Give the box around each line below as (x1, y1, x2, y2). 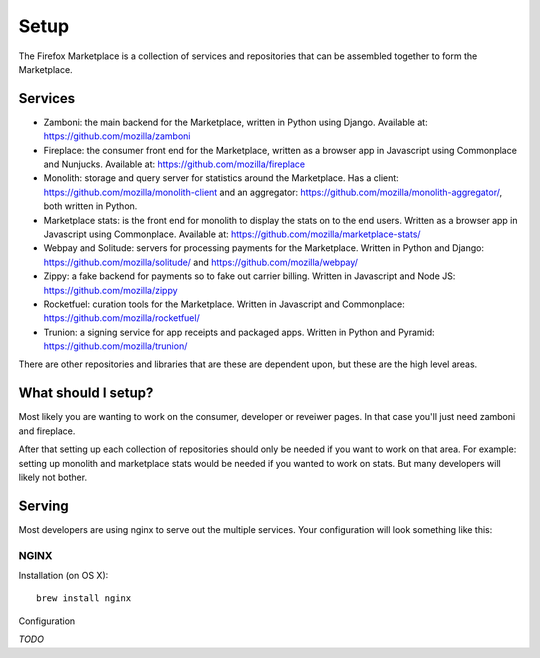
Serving (18, 497, 69, 514)
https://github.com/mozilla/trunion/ (43, 340, 188, 352)
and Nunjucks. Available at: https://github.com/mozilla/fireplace (43, 158, 305, 170)
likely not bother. (18, 471, 88, 483)
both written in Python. (43, 200, 138, 212)
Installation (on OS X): (18, 570, 109, 581)
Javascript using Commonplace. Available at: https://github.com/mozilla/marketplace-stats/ (43, 228, 421, 240)
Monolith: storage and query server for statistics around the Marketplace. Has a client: (43, 172, 399, 184)
